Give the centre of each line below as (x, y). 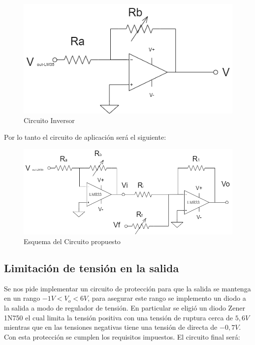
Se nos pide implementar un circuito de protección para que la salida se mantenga (127, 288)
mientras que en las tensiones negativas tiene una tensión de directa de (111, 327)
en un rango (22, 298)
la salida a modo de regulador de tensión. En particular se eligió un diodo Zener (125, 307)
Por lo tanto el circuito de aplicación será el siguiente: (85, 137)
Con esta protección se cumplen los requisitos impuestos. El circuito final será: (122, 336)
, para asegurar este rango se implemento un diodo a (167, 298)
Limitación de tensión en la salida (92, 267)
